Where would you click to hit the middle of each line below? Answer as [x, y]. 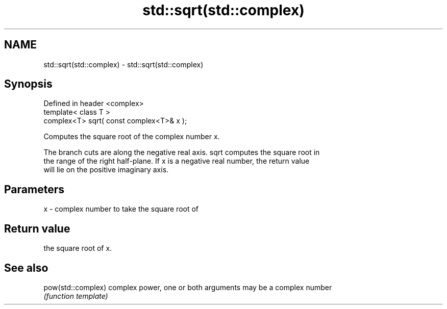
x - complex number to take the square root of [121, 209]
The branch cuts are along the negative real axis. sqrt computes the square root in [182, 152]
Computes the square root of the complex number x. [132, 137]
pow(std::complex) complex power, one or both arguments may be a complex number [188, 287]
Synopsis [28, 84]
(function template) [76, 296]
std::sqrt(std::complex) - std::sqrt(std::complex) [123, 64]
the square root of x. [78, 248]
